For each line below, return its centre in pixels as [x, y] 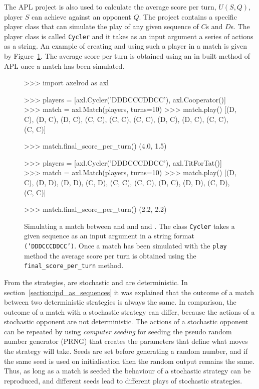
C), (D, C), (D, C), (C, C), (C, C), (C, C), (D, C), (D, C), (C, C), [126, 119]
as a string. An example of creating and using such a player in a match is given [126, 46]
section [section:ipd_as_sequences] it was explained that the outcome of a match [129, 292]
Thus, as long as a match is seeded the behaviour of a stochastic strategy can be [127, 371]
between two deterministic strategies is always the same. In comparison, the [120, 302]
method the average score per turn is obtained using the [110, 255]
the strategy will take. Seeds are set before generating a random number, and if [126, 351]
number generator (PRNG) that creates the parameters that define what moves [126, 341]
